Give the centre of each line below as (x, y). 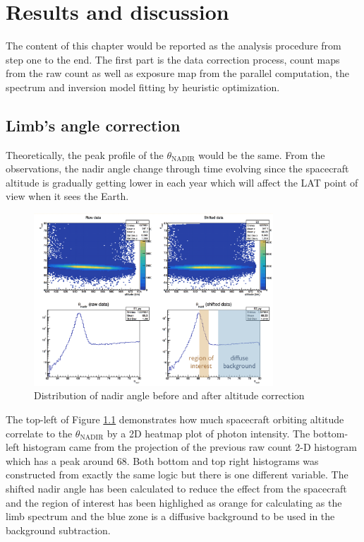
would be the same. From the (262, 154)
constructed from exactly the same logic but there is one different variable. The (177, 475)
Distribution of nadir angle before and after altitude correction (169, 395)
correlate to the (39, 433)
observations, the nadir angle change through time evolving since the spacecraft (177, 169)
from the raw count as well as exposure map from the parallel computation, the (177, 73)
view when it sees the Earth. (67, 196)
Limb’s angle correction (93, 125)
